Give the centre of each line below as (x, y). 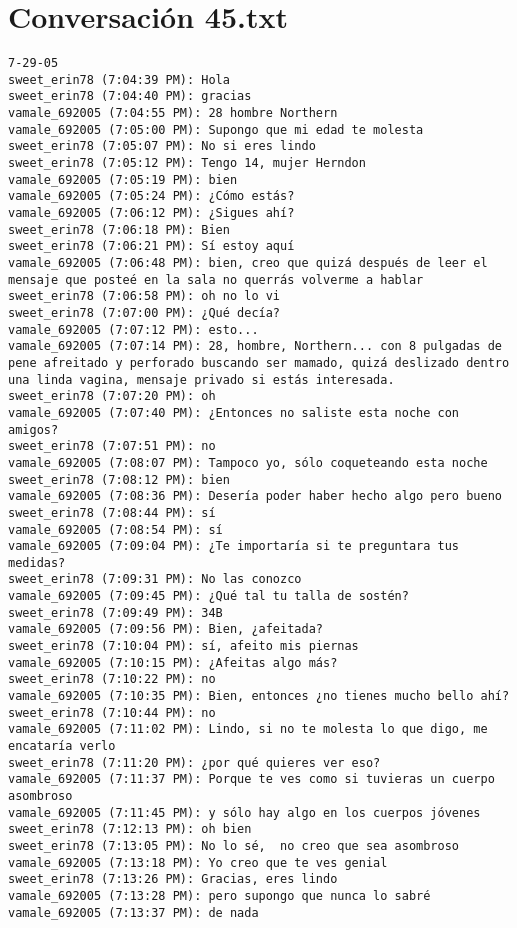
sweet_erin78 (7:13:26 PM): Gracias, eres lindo (173, 879)
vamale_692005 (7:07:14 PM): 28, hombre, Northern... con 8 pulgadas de (255, 346)
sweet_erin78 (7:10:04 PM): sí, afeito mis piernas (183, 646)
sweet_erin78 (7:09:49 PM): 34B (115, 612)
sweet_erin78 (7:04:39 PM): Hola (119, 79)
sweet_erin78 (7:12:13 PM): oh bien (130, 829)
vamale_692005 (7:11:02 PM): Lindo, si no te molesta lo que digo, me (248, 729)
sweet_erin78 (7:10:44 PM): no (112, 712)
